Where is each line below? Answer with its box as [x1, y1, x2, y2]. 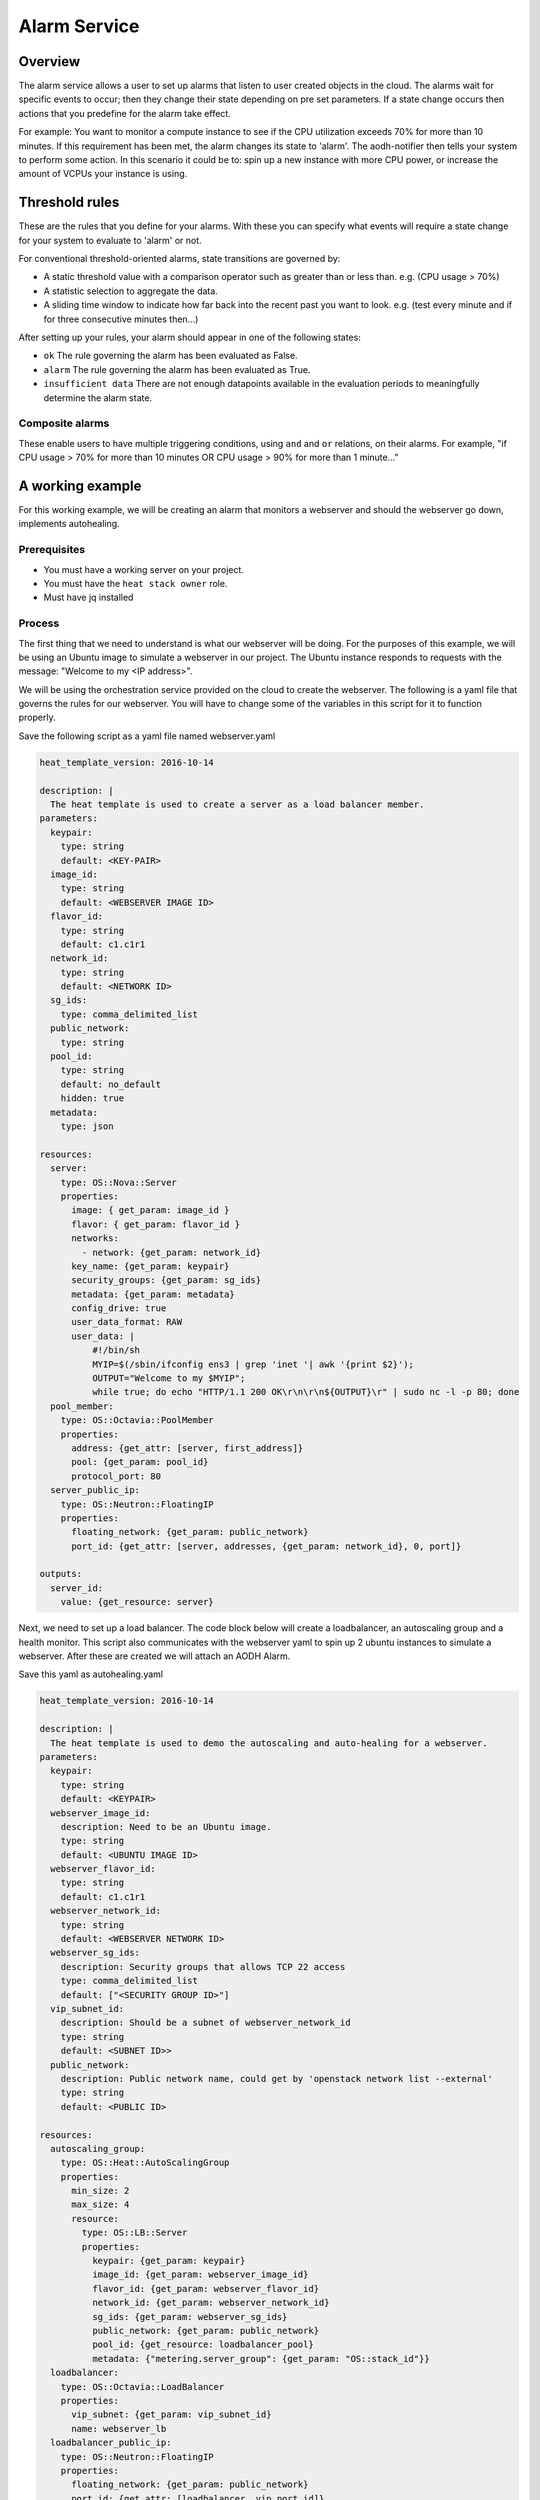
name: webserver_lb [71, 2423, 167, 2434]
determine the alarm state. [43, 391, 153, 404]
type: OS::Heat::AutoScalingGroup [60, 2157, 230, 2169]
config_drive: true [71, 1303, 167, 1314]
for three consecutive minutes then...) [43, 313, 199, 325]
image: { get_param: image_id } [71, 1205, 230, 1216]
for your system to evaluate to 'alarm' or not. [18, 234, 202, 246]
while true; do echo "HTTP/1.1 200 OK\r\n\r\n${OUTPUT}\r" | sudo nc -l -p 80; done [91, 1386, 520, 1398]
